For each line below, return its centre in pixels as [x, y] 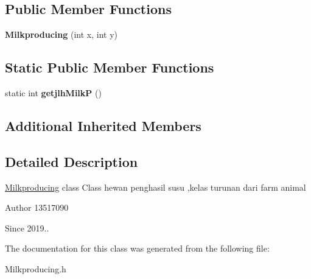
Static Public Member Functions [110, 67]
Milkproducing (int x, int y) [61, 34]
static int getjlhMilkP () [53, 93]
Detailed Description [72, 161]
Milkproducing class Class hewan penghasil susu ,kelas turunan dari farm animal [155, 187]
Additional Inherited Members [103, 125]
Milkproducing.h [36, 268]
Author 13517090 [37, 207]
